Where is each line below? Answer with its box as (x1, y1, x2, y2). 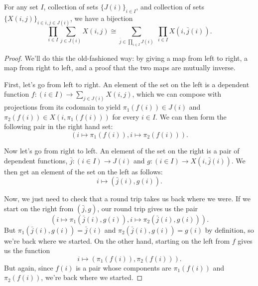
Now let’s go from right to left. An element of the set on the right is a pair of (4, 145, 240, 155)
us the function (4, 245, 50, 256)
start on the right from (4, 203, 74, 213)
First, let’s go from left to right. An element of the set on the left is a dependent (4, 79, 250, 89)
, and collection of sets (136, 1, 204, 11)
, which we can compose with (132, 89, 222, 99)
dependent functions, (4, 155, 68, 165)
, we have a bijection (70, 12, 133, 23)
